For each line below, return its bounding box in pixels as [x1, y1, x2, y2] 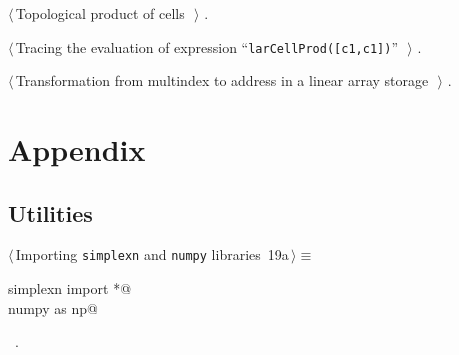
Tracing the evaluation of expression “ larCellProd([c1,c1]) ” [15, 36, 398, 57]
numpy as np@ [8, 297, 98, 318]
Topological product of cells [15, 3, 185, 23]
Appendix [8, 129, 146, 170]
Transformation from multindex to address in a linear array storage [15, 70, 429, 91]
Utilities [8, 197, 93, 228]
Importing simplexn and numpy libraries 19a [15, 244, 289, 265]
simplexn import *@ [8, 278, 132, 299]
